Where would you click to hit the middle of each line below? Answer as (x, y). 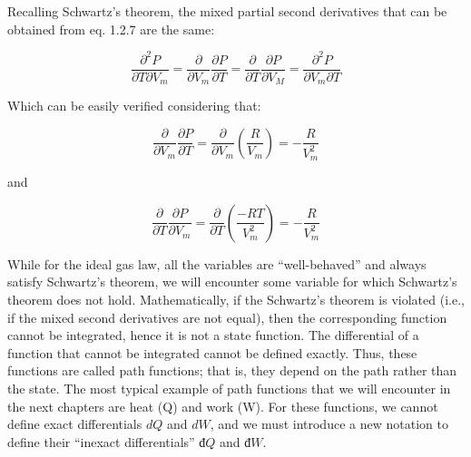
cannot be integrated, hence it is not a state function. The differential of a (213, 335)
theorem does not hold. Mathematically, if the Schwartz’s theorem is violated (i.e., (236, 299)
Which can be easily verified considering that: (134, 106)
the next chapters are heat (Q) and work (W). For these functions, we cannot (223, 406)
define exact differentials (75, 424)
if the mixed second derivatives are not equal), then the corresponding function (227, 317)
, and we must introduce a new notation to (329, 424)
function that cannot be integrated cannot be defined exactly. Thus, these (212, 352)
